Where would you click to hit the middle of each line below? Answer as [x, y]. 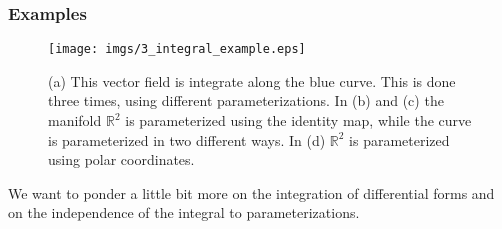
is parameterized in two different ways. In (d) [187, 139]
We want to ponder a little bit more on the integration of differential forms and [251, 192]
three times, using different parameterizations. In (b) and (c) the [246, 100]
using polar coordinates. [121, 159]
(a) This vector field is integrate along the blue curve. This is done [252, 80]
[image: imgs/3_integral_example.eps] [177, 49]
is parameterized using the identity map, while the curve [298, 120]
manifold [75, 120]
